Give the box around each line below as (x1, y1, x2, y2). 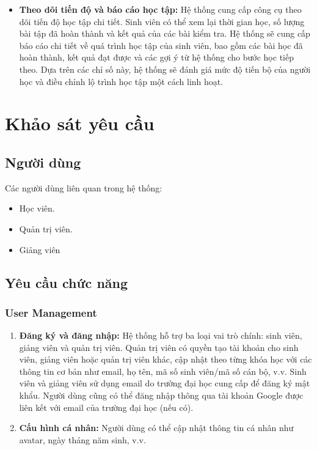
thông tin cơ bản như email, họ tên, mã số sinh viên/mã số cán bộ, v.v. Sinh (19, 364, 307, 377)
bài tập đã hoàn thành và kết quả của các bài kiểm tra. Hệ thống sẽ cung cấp (19, 27, 310, 40)
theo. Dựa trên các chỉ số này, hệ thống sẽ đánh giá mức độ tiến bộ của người (19, 62, 311, 75)
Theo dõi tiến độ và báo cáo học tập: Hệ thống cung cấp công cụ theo (19, 3, 302, 15)
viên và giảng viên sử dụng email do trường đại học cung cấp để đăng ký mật (19, 377, 310, 389)
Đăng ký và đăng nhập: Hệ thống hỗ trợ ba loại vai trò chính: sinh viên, (19, 329, 302, 342)
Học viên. (19, 202, 55, 215)
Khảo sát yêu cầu (5, 111, 155, 136)
